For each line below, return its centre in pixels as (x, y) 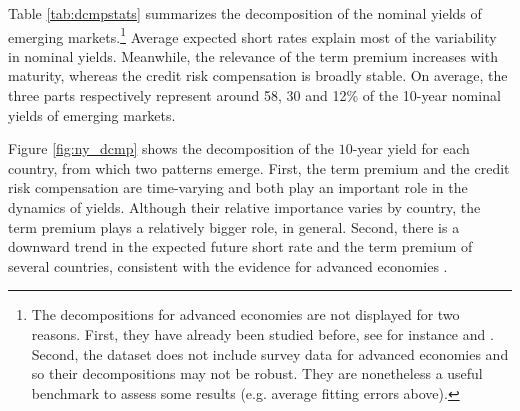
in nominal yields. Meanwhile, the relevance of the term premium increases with (253, 55)
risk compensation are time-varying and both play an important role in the (238, 187)
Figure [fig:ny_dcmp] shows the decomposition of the (171, 148)
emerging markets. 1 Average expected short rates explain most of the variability (252, 35)
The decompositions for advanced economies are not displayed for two (245, 314)
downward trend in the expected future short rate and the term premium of (240, 246)
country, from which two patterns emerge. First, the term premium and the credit (259, 167)
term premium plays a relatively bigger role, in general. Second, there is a (234, 226)
